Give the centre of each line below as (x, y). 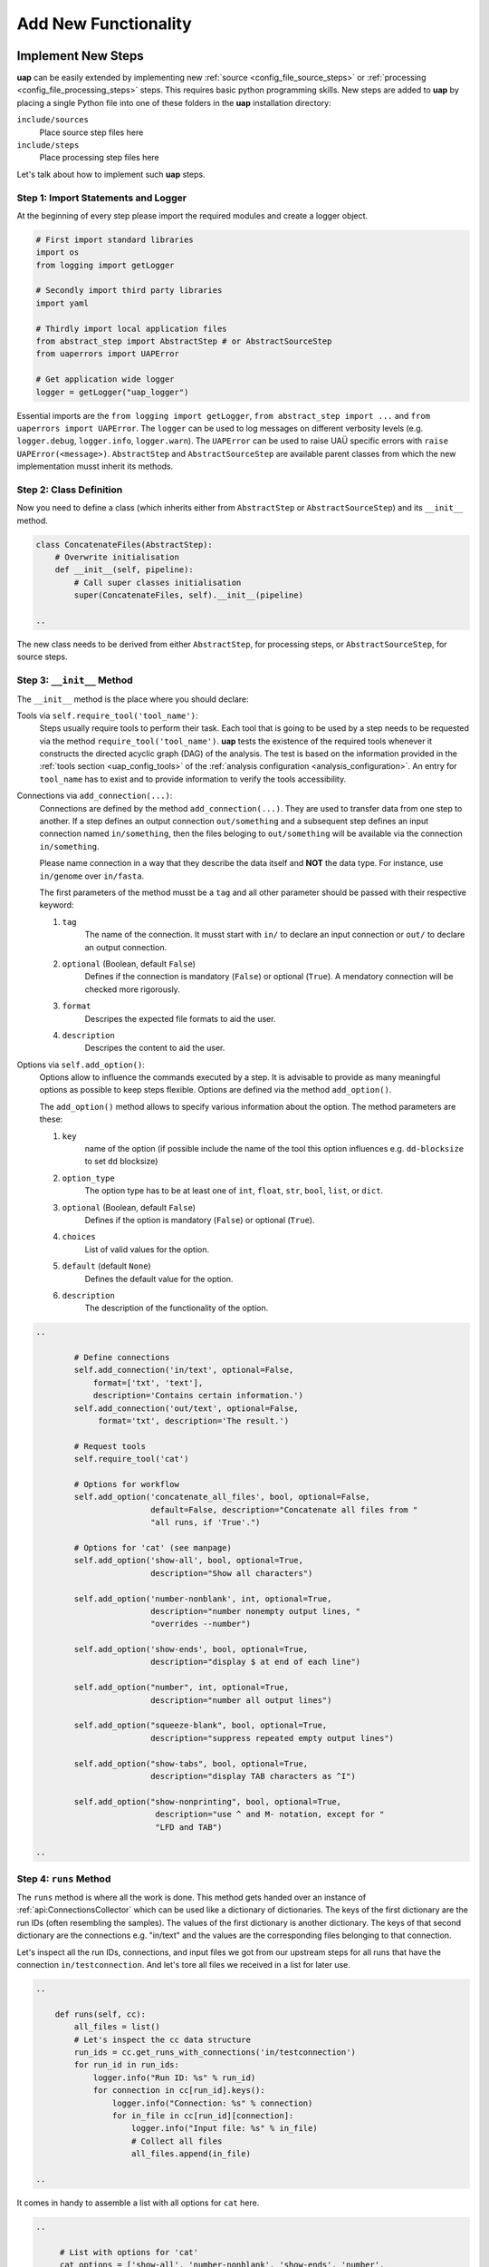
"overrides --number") (200, 1624)
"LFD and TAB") (189, 1827)
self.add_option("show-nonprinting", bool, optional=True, (208, 1801)
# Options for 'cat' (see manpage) (153, 1547)
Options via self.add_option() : (81, 1065)
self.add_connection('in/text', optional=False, (184, 1370)
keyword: (57, 905)
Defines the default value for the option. (159, 1279)
